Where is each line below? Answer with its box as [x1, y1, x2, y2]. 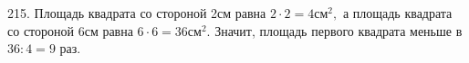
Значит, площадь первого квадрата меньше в [214, 21, 463, 40]
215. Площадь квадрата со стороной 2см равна [7, 4, 266, 22]
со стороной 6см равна [7, 21, 133, 40]
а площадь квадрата [342, 4, 453, 22]
